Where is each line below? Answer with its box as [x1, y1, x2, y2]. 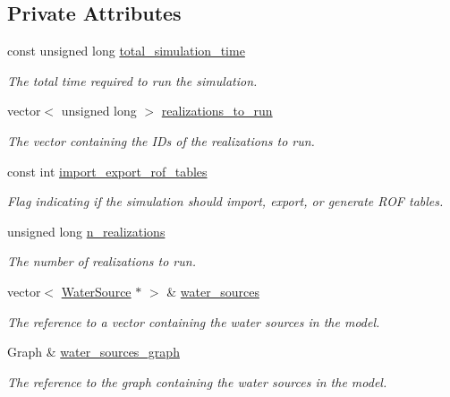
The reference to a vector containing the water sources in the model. [7, 312, 380, 331]
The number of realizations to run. [7, 252, 196, 271]
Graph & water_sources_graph [7, 342, 180, 361]
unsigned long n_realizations [7, 221, 166, 240]
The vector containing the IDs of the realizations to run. [7, 131, 315, 150]
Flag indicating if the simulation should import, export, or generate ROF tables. [7, 192, 444, 211]
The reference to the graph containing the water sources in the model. [7, 372, 387, 391]
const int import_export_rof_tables [7, 161, 208, 180]
